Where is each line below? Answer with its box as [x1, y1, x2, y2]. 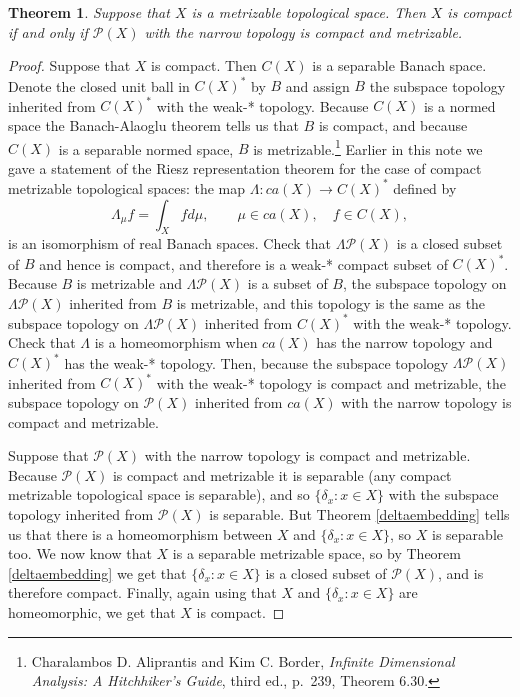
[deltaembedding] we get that [8, 562, 187, 583]
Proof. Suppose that [8, 55, 131, 76]
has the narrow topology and [316, 332, 493, 353]
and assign [285, 75, 350, 96]
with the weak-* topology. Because [156, 95, 369, 116]
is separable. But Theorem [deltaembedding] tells [209, 504, 510, 525]
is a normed [423, 95, 496, 116]
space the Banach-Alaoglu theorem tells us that [8, 114, 299, 135]
